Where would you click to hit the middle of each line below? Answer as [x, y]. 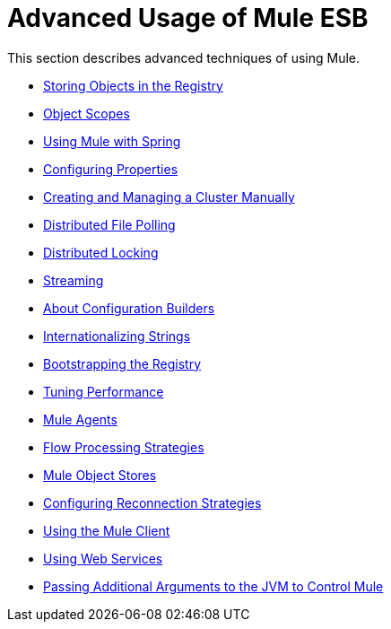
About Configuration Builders [129, 308]
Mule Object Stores [100, 475]
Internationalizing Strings [117, 336]
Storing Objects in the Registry [133, 85]
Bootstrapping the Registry [122, 363]
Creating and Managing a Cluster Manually [169, 197]
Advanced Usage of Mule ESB [188, 18]
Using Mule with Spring [112, 141]
